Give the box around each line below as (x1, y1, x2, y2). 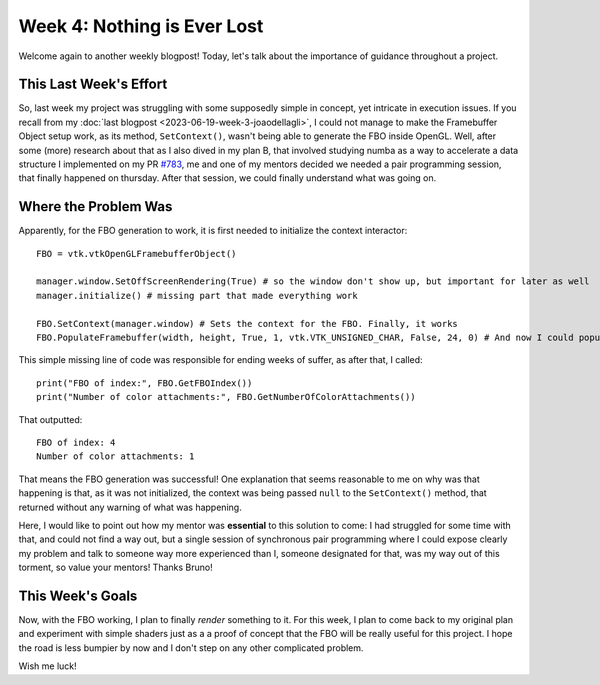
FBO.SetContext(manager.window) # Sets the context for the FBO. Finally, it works (36, 318, 459, 329)
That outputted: (18, 413, 83, 425)
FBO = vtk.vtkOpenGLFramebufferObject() (36, 248, 237, 259)
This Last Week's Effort (18, 76, 168, 93)
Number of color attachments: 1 (36, 451, 195, 462)
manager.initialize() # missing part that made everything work (36, 290, 359, 301)
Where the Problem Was (18, 198, 173, 215)
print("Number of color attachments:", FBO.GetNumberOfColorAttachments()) (36, 391, 416, 403)
